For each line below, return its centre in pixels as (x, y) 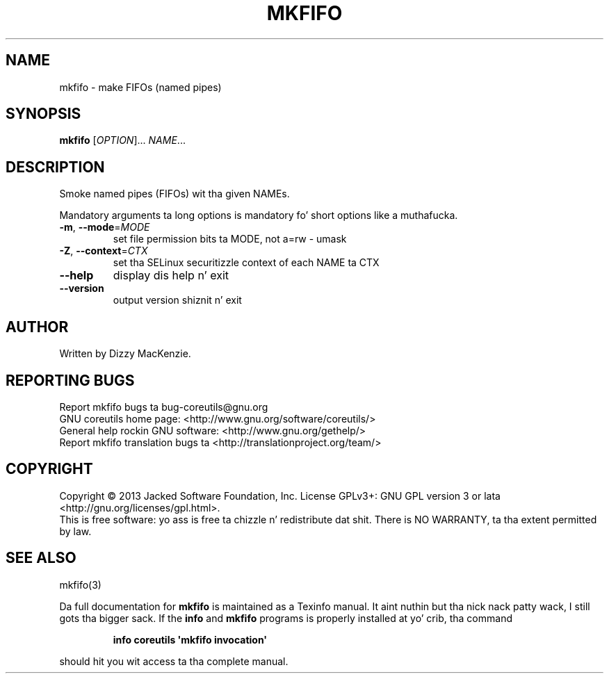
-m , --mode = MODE (105, 227)
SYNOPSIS (43, 114)
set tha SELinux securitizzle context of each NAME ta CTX (246, 263)
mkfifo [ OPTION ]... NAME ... (122, 140)
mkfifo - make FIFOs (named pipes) (140, 87)
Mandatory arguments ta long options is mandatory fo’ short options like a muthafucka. (259, 215)
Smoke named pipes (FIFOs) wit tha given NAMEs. (174, 194)
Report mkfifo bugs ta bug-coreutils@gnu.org (164, 407)
